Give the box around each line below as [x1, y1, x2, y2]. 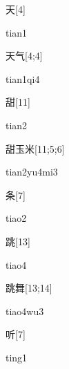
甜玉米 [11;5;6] [6, 141, 65, 155]
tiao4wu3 [6, 303, 44, 318]
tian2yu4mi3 [6, 164, 58, 179]
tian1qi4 [6, 71, 40, 86]
